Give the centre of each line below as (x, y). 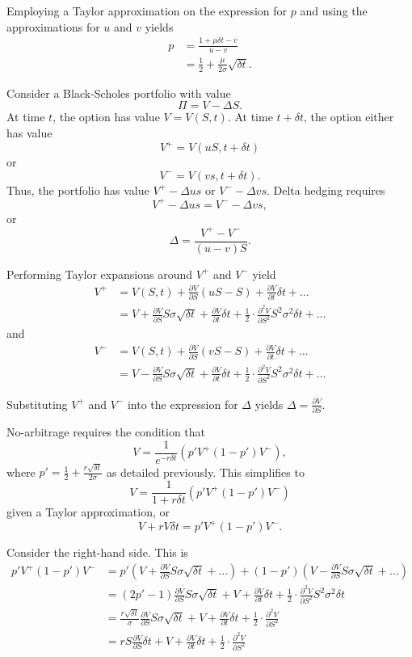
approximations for (53, 26)
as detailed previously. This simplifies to (205, 472)
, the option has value (106, 117)
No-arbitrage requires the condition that (106, 432)
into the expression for (183, 404)
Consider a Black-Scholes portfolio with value (119, 93)
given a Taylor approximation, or (88, 512)
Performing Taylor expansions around (99, 274)
